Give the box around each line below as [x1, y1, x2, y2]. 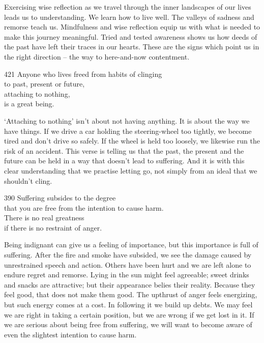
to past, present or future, [4, 78, 85, 89]
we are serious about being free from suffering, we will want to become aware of [4, 319, 252, 330]
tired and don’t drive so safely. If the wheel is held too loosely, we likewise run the [4, 135, 260, 146]
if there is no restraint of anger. [4, 222, 102, 233]
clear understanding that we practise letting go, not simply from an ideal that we [4, 165, 257, 176]
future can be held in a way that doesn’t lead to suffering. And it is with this [4, 155, 245, 166]
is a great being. [4, 98, 54, 109]
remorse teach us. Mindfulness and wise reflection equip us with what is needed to [4, 21, 260, 32]
